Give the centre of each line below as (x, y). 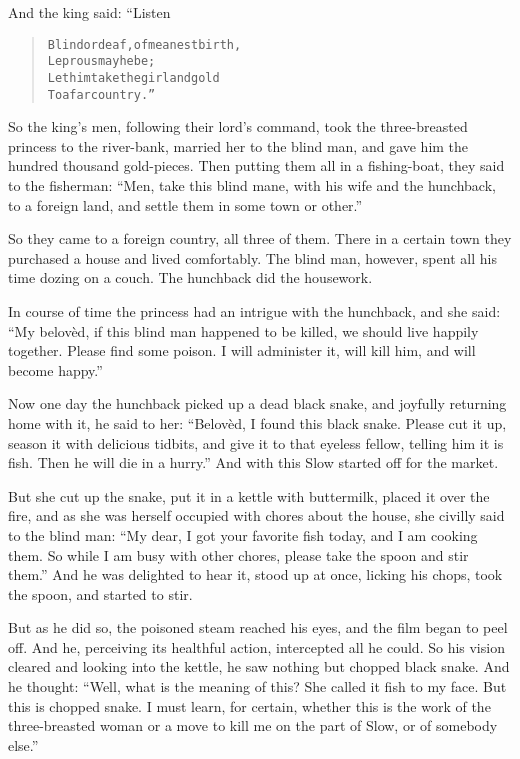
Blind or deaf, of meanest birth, (144, 44)
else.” (23, 744)
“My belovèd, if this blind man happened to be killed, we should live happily (243, 330)
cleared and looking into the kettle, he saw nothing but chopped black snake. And (259, 666)
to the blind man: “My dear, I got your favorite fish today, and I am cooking (243, 534)
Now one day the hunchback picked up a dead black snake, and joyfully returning (257, 403)
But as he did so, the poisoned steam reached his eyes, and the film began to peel (258, 627)
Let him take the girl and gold (133, 77)
